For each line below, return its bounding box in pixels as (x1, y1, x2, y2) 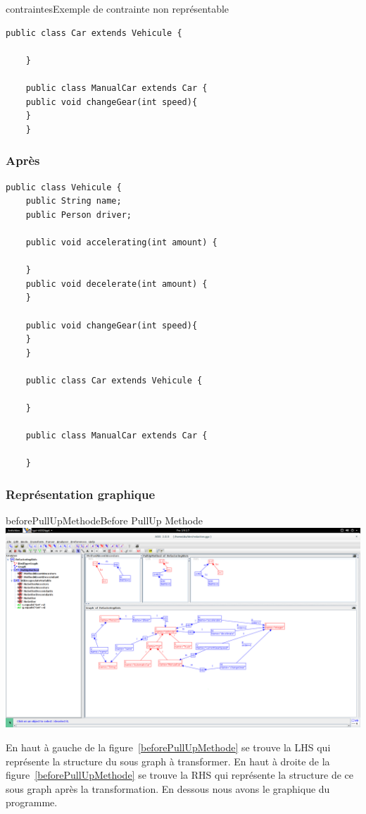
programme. (6, 795, 58, 810)
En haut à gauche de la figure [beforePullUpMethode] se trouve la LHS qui (6, 739, 331, 754)
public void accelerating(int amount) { (25, 237, 217, 247)
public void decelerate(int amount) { (25, 278, 208, 289)
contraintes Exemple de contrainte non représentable (6, 1, 229, 16)
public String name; (25, 196, 122, 206)
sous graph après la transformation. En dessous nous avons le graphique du (6, 781, 330, 796)
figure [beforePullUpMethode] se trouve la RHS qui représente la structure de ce (6, 767, 354, 782)
